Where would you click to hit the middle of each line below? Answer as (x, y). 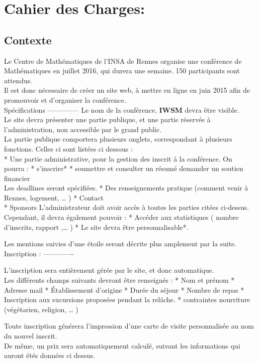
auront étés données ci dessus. (49, 355)
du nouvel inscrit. (31, 336)
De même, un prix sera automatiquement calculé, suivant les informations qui (122, 345)
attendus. (18, 80)
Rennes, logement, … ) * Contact (54, 197)
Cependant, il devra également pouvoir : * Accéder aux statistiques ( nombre (121, 217)
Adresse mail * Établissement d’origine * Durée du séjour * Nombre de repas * (124, 289)
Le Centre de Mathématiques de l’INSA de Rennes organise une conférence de (123, 61)
